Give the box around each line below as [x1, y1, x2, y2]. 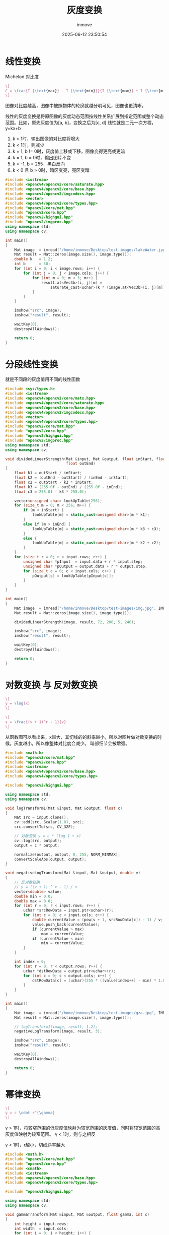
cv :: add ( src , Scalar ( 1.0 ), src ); [14, 820, 84, 825]
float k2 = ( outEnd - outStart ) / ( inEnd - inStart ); [14, 475, 129, 480]
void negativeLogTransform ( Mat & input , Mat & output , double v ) [5, 870, 141, 876]
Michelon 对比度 [5, 74, 39, 80]
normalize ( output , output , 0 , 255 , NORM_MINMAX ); [14, 852, 121, 857]
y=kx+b [5, 125, 21, 132]
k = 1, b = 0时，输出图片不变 [12, 155, 71, 161]
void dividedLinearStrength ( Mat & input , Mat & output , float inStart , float [5, 457, 167, 462]
